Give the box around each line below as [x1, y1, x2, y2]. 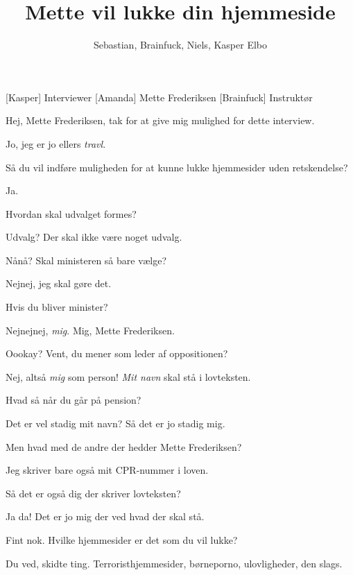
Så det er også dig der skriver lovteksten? [6, 486, 181, 500]
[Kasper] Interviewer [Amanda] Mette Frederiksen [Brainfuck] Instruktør [6, 89, 313, 104]
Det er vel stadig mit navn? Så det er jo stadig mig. [6, 416, 225, 431]
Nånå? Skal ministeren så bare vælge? [6, 252, 166, 267]
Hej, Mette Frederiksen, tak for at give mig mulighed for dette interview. [6, 113, 315, 128]
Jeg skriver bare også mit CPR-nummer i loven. [6, 463, 209, 477]
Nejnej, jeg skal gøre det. [6, 276, 112, 291]
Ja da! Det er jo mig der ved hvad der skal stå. [6, 509, 205, 524]
